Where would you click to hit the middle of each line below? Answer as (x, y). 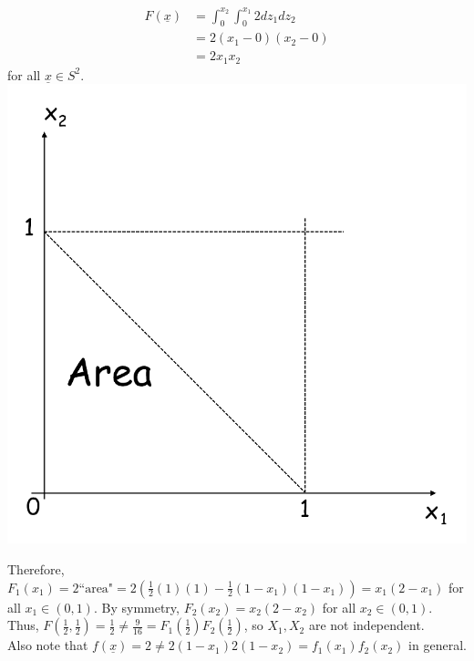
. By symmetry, (136, 607)
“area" (96, 589)
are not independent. (366, 625)
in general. (438, 645)
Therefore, (36, 569)
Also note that (48, 645)
